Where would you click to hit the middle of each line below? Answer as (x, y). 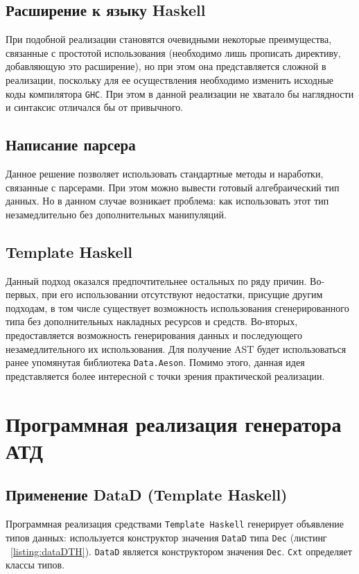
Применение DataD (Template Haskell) (147, 495)
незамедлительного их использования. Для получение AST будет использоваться (176, 348)
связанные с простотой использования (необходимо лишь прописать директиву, (173, 52)
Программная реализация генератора (174, 423)
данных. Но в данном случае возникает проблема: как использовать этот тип (167, 201)
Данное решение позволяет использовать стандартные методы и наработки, (165, 174)
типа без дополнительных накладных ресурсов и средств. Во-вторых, (152, 321)
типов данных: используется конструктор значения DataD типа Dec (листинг (166, 537)
